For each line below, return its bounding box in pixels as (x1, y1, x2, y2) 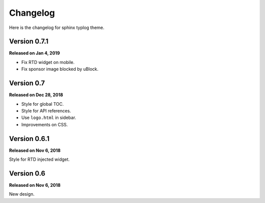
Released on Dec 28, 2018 (9, 92, 63, 98)
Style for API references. (21, 108, 71, 114)
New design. (9, 191, 35, 197)
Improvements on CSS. (21, 121, 68, 127)
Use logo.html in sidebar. (21, 115, 76, 120)
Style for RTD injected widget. (9, 156, 70, 162)
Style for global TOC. (21, 101, 64, 107)
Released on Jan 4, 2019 (9, 50, 60, 56)
